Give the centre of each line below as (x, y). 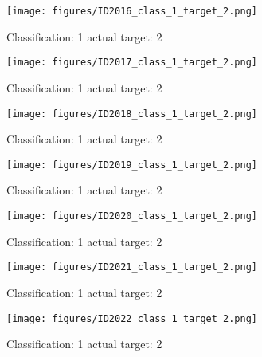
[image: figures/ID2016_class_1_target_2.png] (132, 11)
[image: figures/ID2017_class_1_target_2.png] (132, 63)
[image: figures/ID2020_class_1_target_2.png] (132, 216)
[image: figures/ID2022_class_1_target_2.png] (132, 318)
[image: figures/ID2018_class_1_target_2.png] (132, 114)
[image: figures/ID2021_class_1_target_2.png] (132, 267)
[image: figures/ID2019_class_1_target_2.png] (132, 165)
